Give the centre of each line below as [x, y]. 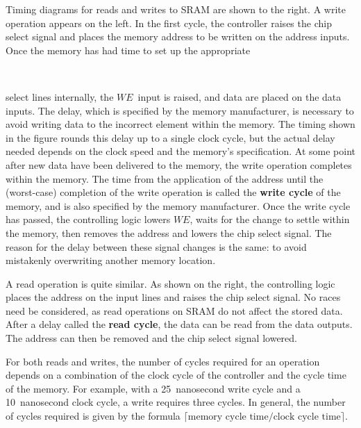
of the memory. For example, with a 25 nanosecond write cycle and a [153, 388]
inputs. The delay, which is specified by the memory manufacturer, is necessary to [180, 110]
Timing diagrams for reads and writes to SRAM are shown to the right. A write [176, 9]
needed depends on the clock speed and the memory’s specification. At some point [180, 151]
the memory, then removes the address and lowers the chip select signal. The [169, 232]
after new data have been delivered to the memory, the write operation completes [179, 164]
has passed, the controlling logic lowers [88, 219]
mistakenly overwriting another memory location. [111, 260]
